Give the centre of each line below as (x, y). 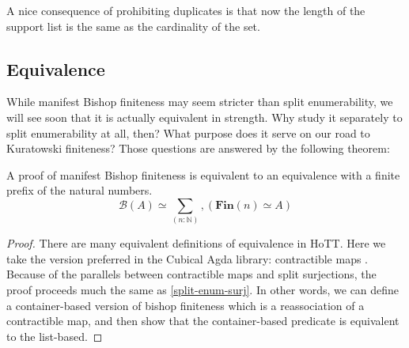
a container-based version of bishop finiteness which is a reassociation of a (186, 305)
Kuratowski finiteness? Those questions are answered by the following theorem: (198, 148)
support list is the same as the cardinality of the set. (133, 26)
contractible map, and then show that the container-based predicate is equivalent (203, 321)
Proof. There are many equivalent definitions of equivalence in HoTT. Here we (196, 243)
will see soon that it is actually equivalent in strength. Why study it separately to (204, 117)
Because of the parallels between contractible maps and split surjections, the (191, 274)
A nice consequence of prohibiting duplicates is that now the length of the (186, 10)
